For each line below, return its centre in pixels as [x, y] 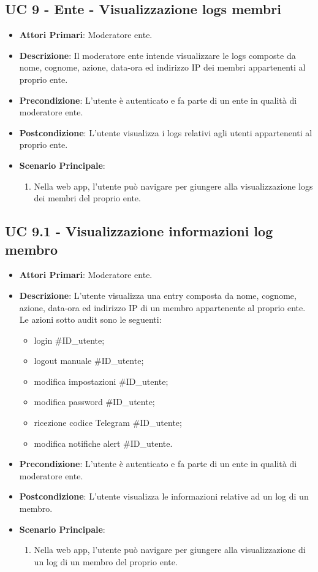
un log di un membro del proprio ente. [106, 561]
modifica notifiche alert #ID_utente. [103, 443]
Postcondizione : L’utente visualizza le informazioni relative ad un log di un [164, 496]
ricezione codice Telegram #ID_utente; [108, 423]
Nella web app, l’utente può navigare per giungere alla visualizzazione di [170, 550]
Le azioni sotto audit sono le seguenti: [90, 319]
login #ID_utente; [69, 340]
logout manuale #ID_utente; [89, 361]
